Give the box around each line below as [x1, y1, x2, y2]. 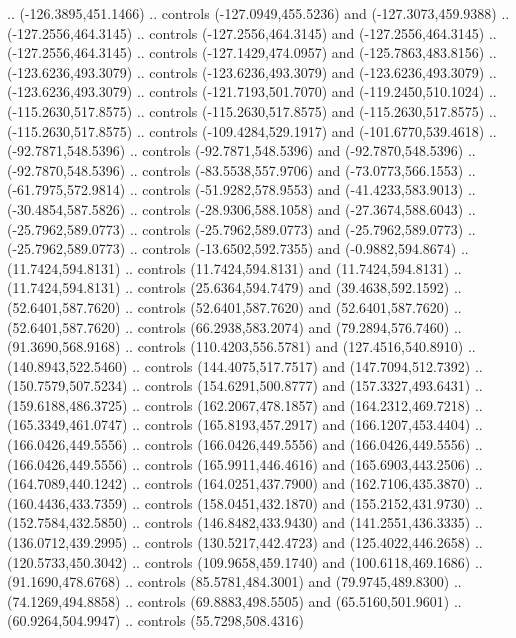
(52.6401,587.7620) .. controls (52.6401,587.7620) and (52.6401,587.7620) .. [7, 296, 462, 317]
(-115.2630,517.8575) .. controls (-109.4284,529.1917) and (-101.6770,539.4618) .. [7, 120, 497, 141]
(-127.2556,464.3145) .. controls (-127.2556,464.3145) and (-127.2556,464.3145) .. [7, 22, 497, 43]
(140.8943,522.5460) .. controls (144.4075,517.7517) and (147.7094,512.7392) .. [7, 355, 483, 376]
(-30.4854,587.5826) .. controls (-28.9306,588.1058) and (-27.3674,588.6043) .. [7, 198, 476, 219]
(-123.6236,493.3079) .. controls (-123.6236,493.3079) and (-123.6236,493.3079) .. [7, 61, 497, 82]
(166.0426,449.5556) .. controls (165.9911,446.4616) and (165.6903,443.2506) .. [7, 453, 483, 474]
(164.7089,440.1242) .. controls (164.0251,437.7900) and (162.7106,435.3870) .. [7, 473, 483, 494]
